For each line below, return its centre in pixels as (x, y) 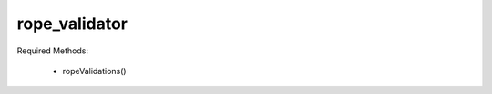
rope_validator (72, 23)
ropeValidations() (94, 70)
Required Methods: (52, 51)
